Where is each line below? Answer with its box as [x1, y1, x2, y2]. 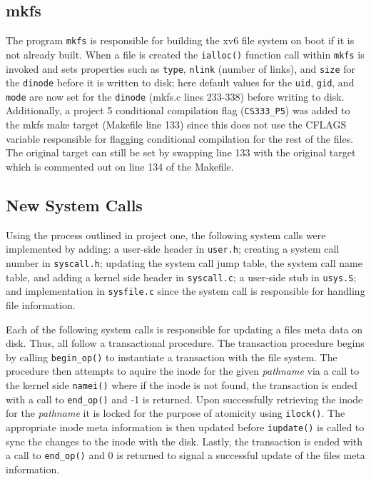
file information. [6, 297, 76, 312]
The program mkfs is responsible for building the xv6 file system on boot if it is [6, 33, 355, 48]
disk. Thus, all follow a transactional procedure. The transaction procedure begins [6, 336, 365, 351]
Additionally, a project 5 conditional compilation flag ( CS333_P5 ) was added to [6, 103, 350, 118]
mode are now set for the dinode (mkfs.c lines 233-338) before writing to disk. [6, 89, 345, 104]
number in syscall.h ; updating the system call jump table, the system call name [6, 255, 362, 270]
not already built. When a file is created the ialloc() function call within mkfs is [6, 46, 365, 61]
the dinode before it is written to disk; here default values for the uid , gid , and [6, 75, 355, 90]
